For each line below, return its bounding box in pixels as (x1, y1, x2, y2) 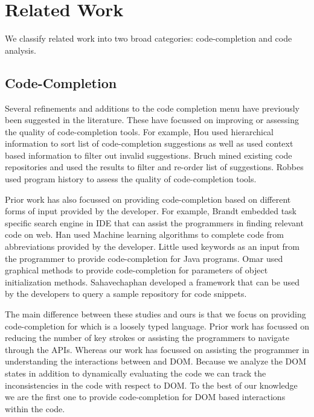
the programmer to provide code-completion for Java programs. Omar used (5, 252, 283, 264)
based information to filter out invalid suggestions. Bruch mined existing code (5, 148, 292, 161)
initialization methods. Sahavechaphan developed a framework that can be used (5, 275, 300, 288)
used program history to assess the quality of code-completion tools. (5, 173, 257, 185)
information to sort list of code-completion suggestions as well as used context (5, 137, 293, 150)
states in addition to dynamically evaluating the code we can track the (5, 366, 266, 379)
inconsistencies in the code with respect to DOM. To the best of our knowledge (5, 378, 298, 391)
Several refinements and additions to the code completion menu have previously (5, 101, 300, 114)
